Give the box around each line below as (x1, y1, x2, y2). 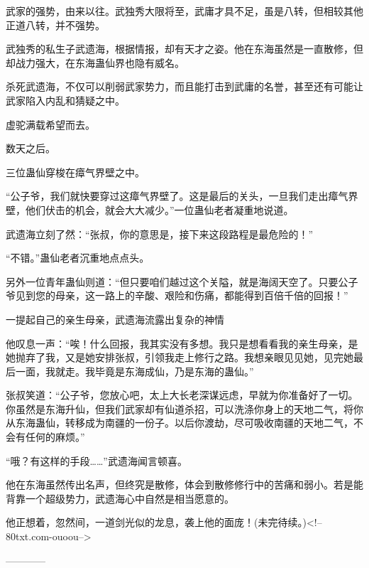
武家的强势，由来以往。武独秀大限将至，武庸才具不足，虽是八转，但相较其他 (6, 4, 363, 18)
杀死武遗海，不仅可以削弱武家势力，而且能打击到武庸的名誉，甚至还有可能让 (6, 79, 363, 94)
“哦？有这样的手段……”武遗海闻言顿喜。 (6, 453, 187, 468)
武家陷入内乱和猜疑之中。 (6, 92, 125, 107)
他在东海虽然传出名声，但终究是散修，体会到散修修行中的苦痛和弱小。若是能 (6, 477, 363, 492)
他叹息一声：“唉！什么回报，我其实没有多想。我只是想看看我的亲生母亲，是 (6, 336, 358, 350)
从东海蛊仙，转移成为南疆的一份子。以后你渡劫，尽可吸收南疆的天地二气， (6, 415, 353, 430)
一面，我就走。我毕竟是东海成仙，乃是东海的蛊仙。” (15, 363, 254, 378)
